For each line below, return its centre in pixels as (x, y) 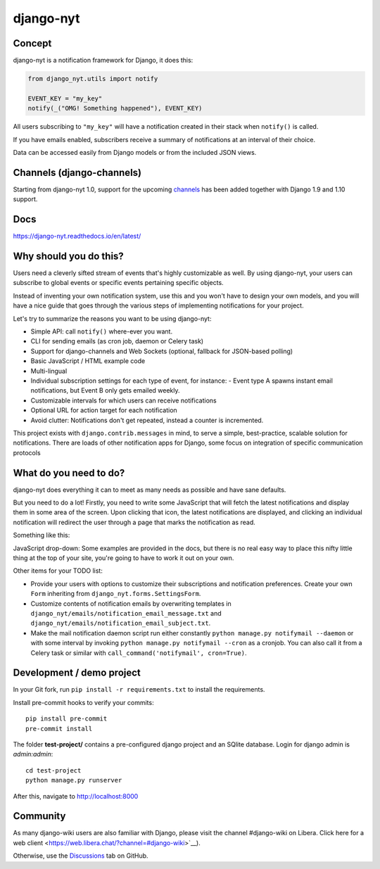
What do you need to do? (69, 472)
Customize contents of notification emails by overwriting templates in (131, 603)
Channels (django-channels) (77, 172)
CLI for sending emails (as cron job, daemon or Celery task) (117, 341)
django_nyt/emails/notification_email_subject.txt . (121, 623)
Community (39, 816)
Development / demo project (77, 673)
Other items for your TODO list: (58, 571)
